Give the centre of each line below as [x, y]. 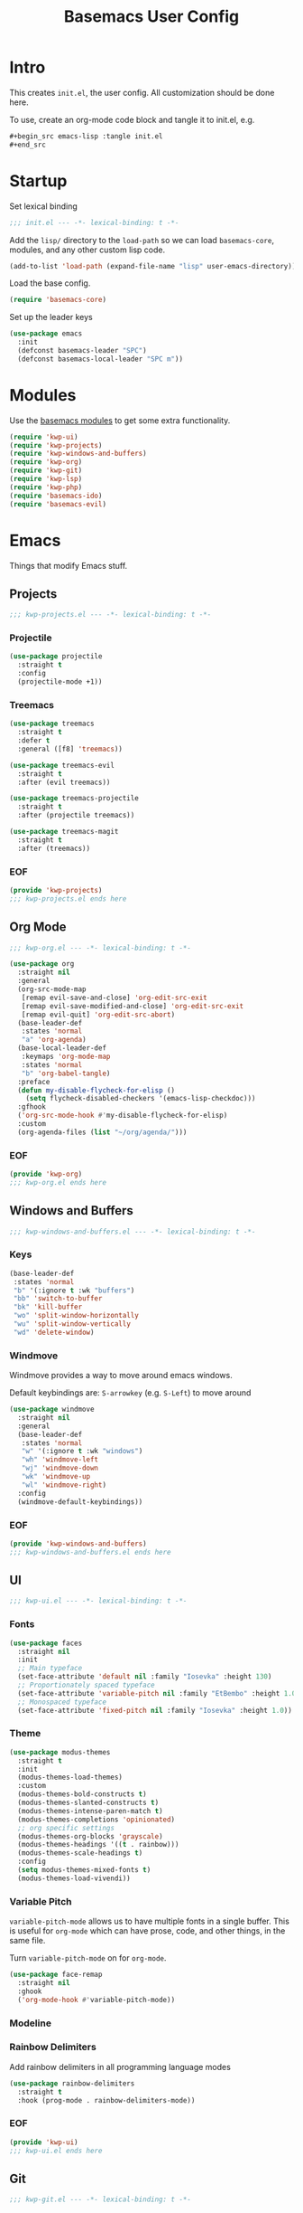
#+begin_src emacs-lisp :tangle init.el [87, 136]
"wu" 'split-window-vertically [72, 1324]
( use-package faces [46, 1643]
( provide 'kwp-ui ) [44, 2142]
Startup [38, 180]
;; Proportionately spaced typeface [86, 1685]
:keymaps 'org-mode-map [66, 1057]
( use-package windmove [52, 1409]
